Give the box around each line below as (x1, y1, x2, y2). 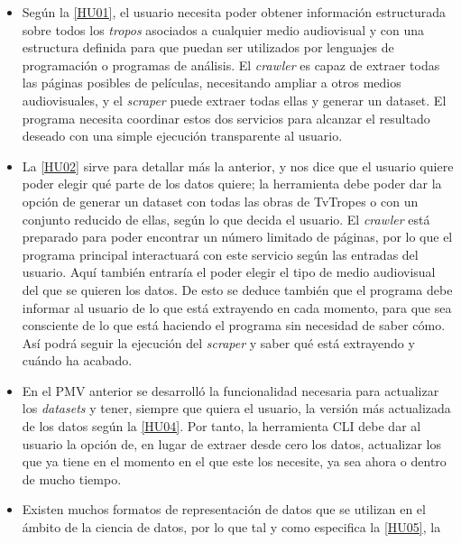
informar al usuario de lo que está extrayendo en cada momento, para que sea (22, 298, 452, 317)
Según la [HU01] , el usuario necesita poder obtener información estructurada (22, 3, 446, 21)
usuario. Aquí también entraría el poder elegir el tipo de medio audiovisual (22, 262, 436, 281)
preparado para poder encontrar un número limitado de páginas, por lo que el (22, 227, 453, 246)
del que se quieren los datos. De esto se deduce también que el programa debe (22, 280, 453, 299)
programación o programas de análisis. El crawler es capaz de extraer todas (22, 55, 440, 74)
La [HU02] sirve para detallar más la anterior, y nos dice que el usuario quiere (22, 156, 454, 175)
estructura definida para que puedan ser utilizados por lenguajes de (22, 38, 394, 57)
